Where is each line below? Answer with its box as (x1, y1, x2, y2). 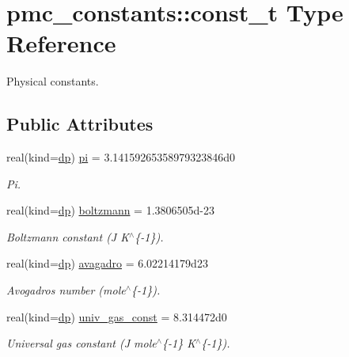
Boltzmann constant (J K (6, 228, 129, 245)
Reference (6, 27, 116, 59)
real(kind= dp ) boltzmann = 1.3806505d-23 (6, 202, 215, 218)
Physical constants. (6, 73, 99, 89)
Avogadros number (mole (6, 282, 126, 298)
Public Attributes (6, 112, 154, 136)
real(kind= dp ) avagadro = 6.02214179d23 (6, 255, 208, 272)
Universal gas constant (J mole (6, 335, 157, 351)
